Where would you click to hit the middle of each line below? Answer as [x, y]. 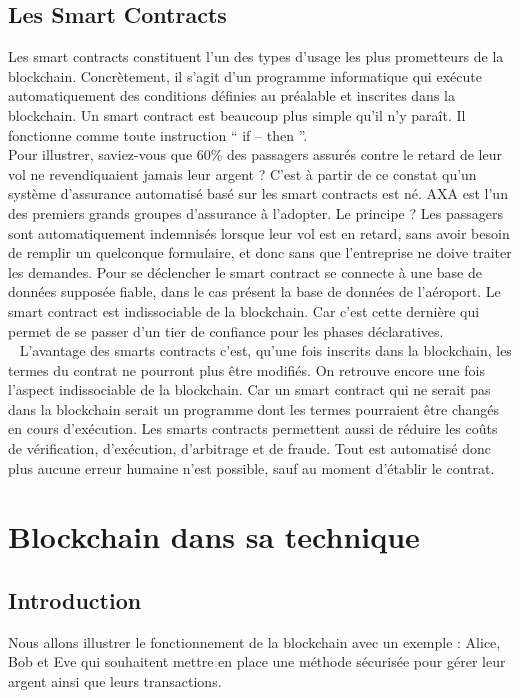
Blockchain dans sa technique [214, 536]
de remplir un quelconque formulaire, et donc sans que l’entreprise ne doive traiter [260, 252]
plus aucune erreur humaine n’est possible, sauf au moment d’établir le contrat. [251, 467]
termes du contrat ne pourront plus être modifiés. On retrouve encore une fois [247, 369]
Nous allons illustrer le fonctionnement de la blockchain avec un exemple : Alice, [254, 641]
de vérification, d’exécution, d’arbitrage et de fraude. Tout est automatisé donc [249, 448]
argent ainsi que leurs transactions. [115, 681]
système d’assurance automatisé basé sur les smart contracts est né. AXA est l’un [258, 193]
